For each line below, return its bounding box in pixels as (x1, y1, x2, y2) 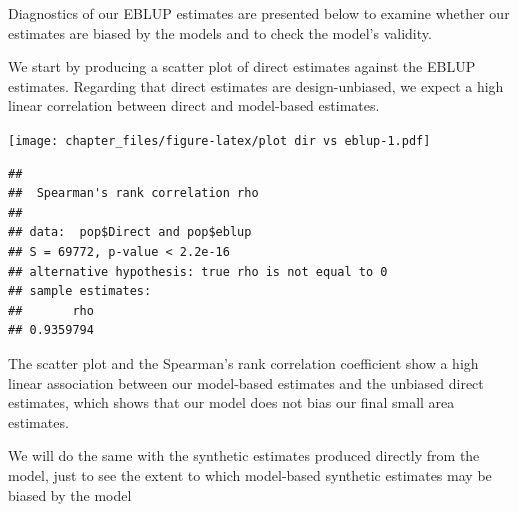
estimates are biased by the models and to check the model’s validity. (8, 22, 432, 43)
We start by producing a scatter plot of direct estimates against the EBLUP (8, 56, 476, 77)
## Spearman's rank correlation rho (8, 186, 259, 201)
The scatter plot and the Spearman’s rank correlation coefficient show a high (8, 352, 479, 373)
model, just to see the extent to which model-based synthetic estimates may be (8, 464, 492, 485)
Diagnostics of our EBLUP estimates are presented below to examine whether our (8, 3, 510, 23)
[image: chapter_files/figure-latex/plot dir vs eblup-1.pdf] (8, 133, 431, 148)
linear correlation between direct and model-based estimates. (8, 95, 380, 116)
